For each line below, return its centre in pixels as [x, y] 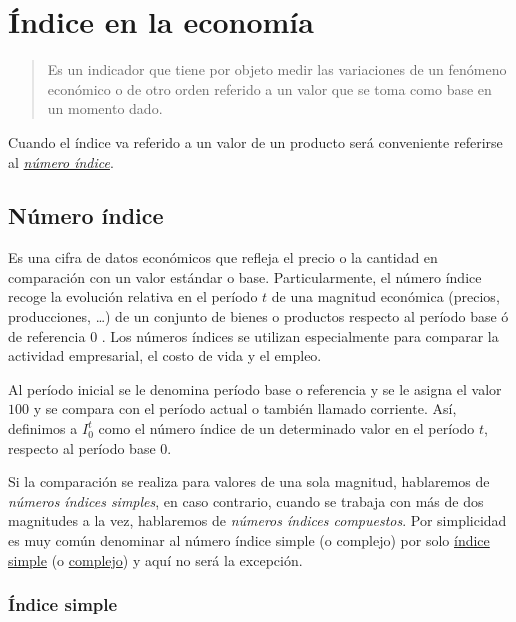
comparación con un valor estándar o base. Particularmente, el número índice [245, 276]
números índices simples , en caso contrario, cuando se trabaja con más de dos [246, 500]
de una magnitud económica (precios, [385, 296]
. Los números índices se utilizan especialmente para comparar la [300, 335]
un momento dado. [105, 108]
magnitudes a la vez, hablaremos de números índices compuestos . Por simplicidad [257, 520]
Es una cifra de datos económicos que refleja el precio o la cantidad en [223, 257]
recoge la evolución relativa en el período [133, 296]
